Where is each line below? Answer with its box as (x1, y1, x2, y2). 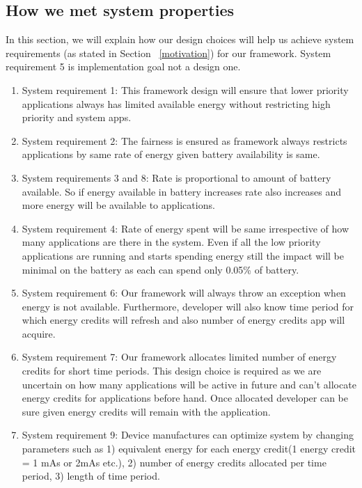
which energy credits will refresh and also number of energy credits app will (22, 313, 345, 327)
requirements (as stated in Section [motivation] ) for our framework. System (6, 45, 331, 60)
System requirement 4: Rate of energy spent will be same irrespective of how (22, 221, 349, 235)
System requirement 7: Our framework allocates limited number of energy (22, 349, 337, 364)
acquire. (22, 326, 56, 340)
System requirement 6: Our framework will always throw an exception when (22, 285, 346, 300)
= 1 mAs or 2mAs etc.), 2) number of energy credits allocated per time (22, 455, 326, 469)
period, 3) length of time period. (22, 469, 160, 483)
